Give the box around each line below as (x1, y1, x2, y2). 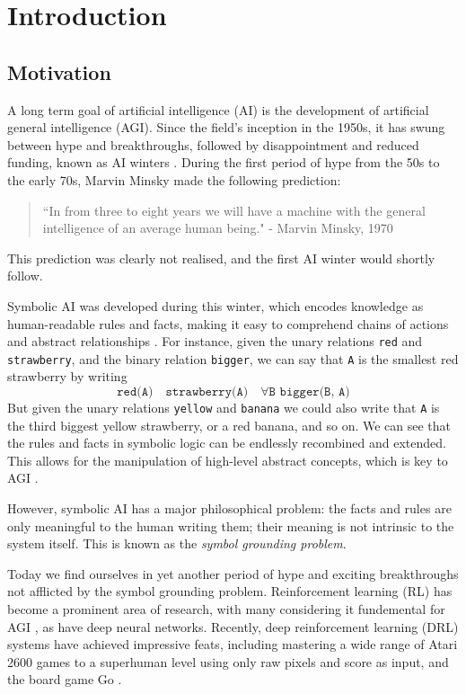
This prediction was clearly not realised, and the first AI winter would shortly (7, 248, 435, 267)
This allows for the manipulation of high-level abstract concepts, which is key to (7, 450, 448, 469)
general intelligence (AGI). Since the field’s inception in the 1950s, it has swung (7, 118, 445, 137)
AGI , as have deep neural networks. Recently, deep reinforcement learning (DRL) (7, 617, 459, 636)
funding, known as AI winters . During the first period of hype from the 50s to (7, 153, 440, 172)
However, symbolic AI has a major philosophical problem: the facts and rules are (7, 499, 452, 518)
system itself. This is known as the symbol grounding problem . (7, 534, 347, 553)
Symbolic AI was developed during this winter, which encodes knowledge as (7, 296, 424, 315)
